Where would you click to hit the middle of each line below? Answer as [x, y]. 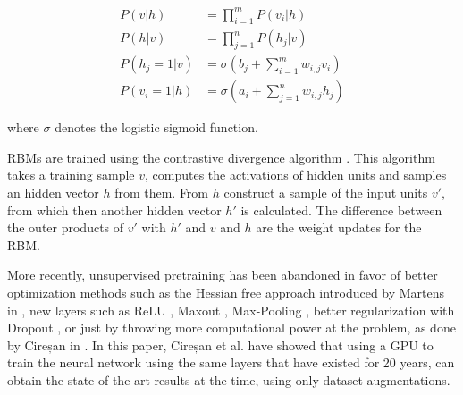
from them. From [162, 192]
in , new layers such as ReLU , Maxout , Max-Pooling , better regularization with [231, 310]
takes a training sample [71, 175]
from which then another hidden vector [114, 210]
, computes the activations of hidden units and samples [295, 175]
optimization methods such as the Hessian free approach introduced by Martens [226, 292]
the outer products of [66, 227]
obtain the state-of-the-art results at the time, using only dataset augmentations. [229, 379]
